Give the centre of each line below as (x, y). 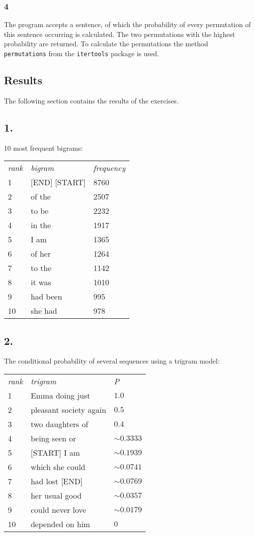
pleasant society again (68, 410)
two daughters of (60, 424)
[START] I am (55, 453)
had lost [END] (57, 481)
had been (47, 297)
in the (41, 225)
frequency (109, 168)
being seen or (53, 438)
